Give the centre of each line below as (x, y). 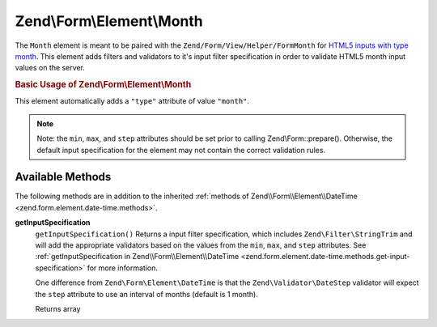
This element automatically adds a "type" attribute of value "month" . (132, 101)
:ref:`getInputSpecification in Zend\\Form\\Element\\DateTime (137, 257)
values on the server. (50, 68)
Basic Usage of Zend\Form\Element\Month (103, 85)
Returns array (58, 308)
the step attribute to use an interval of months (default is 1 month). (147, 294)
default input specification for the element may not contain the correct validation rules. (181, 150)
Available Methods (63, 177)
